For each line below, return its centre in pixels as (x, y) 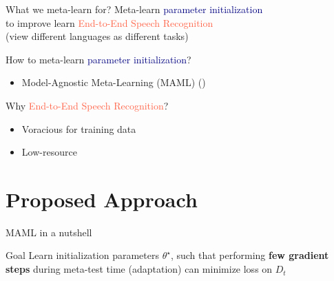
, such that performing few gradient (250, 255)
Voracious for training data (79, 128)
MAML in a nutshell (49, 232)
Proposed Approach (102, 199)
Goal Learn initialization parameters (82, 255)
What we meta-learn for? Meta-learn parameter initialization (134, 9)
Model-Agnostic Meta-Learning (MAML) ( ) (114, 82)
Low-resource (49, 152)
